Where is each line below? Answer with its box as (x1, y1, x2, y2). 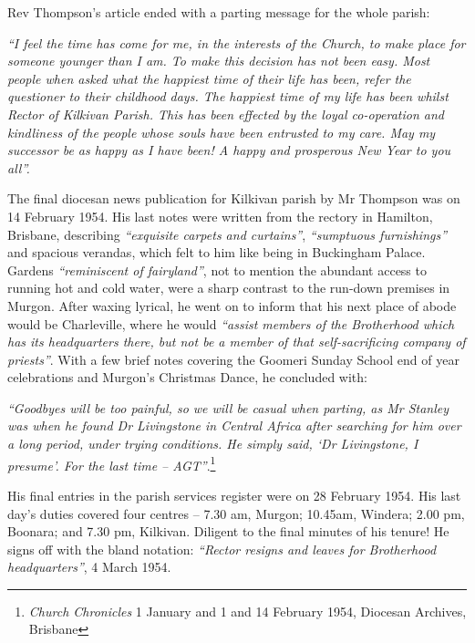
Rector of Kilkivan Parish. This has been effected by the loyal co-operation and (7, 104, 445, 123)
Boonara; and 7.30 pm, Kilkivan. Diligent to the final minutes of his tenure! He (7, 522, 449, 541)
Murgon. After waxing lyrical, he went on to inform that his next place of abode (7, 296, 457, 315)
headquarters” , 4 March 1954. (7, 557, 171, 576)
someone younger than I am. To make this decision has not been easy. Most (7, 51, 430, 70)
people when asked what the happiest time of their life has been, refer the (7, 68, 411, 88)
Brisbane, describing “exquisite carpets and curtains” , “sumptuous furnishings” (7, 224, 448, 244)
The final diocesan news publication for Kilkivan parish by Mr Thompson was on (7, 189, 460, 208)
